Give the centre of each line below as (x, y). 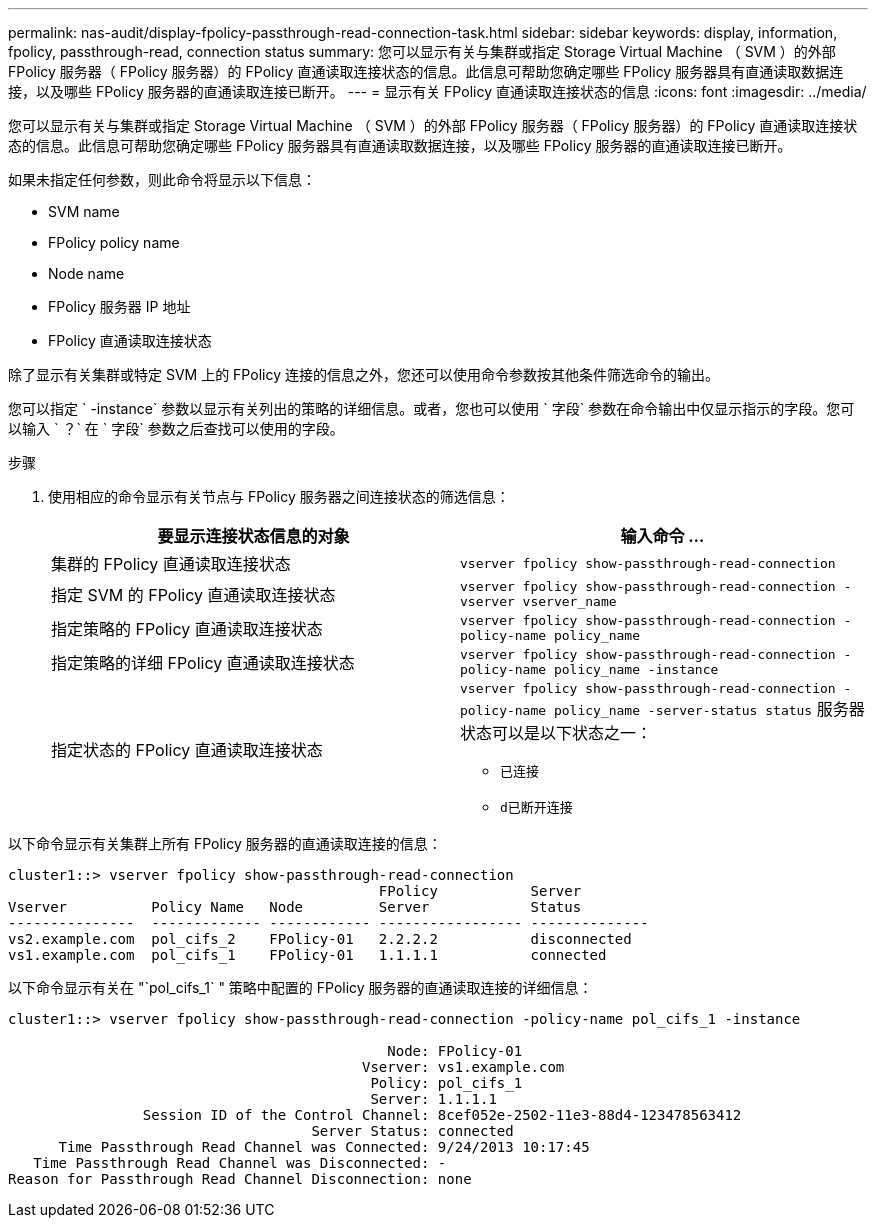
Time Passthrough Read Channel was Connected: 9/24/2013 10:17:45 (324, 1147)
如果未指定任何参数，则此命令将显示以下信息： (162, 179)
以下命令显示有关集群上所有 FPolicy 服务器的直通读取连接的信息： (225, 843)
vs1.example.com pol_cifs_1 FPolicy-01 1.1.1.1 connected (307, 955)
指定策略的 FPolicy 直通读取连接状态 (187, 629)
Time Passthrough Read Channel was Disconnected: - (240, 1163)
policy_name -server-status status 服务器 (709, 709)
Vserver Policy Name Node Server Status (295, 907)
